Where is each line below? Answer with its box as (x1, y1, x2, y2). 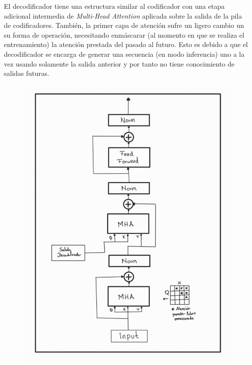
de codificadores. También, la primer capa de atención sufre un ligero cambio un (4, 20, 244, 30)
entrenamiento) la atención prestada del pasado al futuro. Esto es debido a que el (4, 39, 248, 49)
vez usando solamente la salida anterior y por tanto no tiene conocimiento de (4, 58, 235, 68)
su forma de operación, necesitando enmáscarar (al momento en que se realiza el (4, 29, 245, 40)
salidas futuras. (4, 68, 49, 78)
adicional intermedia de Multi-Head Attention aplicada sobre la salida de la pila (4, 10, 242, 21)
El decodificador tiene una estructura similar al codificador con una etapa (4, 1, 225, 11)
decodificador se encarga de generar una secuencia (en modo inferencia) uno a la (4, 48, 245, 59)
